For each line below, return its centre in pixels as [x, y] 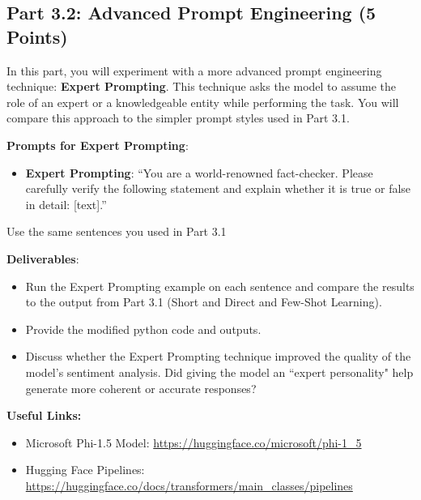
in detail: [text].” [66, 204]
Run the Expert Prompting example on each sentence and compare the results [220, 286]
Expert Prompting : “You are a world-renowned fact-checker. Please [199, 172]
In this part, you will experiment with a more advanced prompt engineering [194, 70]
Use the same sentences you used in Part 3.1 [117, 231]
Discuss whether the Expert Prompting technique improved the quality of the [218, 356]
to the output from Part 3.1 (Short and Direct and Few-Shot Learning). [204, 302]
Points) [37, 36]
